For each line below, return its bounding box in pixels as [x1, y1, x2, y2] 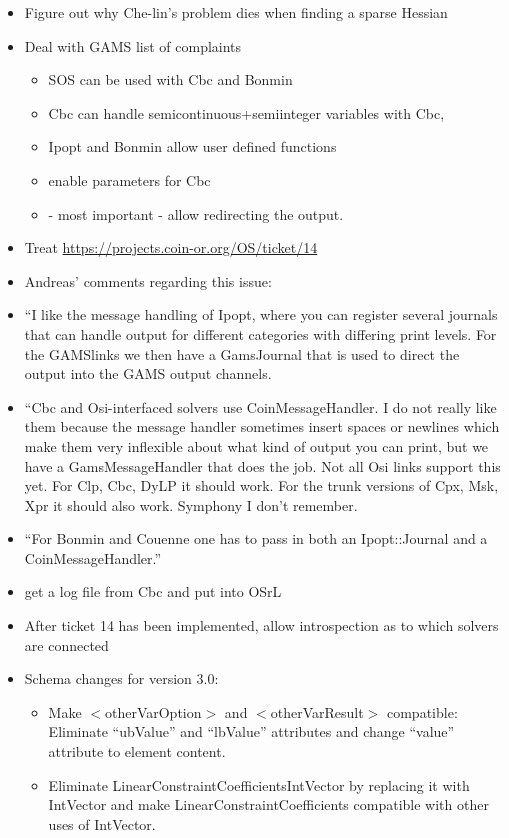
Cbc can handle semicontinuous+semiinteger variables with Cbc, [48, 102, 445, 123]
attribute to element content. [48, 741, 226, 762]
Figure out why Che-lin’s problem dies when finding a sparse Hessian [24, 2, 448, 22]
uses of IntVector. [48, 813, 156, 834]
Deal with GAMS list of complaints [24, 35, 242, 56]
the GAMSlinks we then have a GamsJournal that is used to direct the [24, 343, 460, 364]
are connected [24, 634, 109, 655]
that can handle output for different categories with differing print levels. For [24, 323, 497, 344]
